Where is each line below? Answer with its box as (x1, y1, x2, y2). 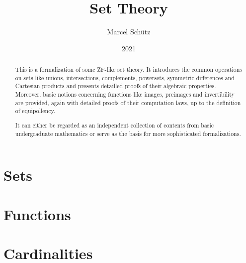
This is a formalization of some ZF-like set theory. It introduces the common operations (15, 65, 242, 74)
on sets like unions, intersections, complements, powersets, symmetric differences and (15, 73, 235, 82)
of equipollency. (15, 107, 56, 115)
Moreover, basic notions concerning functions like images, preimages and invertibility (15, 90, 235, 99)
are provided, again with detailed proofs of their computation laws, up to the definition (15, 98, 241, 107)
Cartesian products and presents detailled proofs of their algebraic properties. (15, 82, 216, 90)
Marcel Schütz (107, 26, 151, 37)
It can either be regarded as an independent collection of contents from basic (15, 121, 214, 129)
